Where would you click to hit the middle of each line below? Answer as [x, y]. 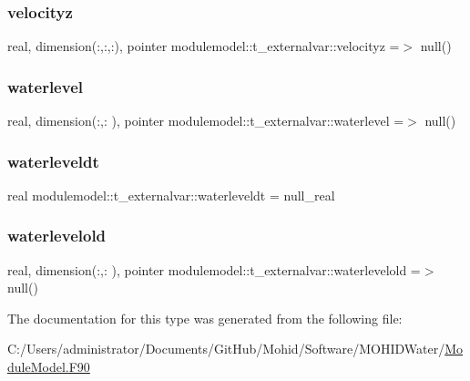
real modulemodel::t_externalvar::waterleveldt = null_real [171, 195]
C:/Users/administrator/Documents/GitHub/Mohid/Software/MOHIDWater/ [226, 349]
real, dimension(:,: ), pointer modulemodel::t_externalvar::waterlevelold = [214, 269]
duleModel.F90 [49, 367]
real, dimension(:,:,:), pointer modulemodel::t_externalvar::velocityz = [204, 46]
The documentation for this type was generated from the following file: [205, 318]
